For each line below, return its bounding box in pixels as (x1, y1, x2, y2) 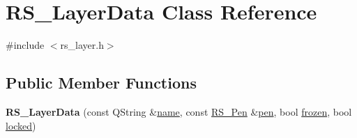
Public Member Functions (6, 72, 197, 93)
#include (6, 38, 45, 52)
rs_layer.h (60, 38, 104, 52)
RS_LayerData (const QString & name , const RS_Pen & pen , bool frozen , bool (6, 104, 352, 118)
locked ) (6, 118, 36, 132)
